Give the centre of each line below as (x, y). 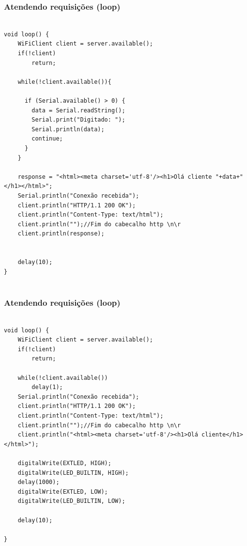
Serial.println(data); (68, 129)
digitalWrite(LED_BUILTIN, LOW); (71, 501)
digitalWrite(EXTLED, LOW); (63, 491)
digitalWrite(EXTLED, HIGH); (64, 463)
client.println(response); (61, 234)
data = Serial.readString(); (78, 110)
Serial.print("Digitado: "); (78, 120)
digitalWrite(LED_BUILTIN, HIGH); (73, 473)
